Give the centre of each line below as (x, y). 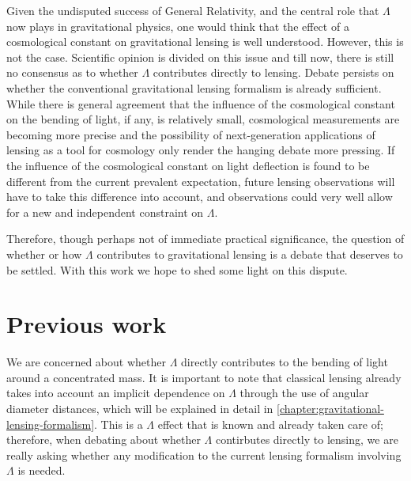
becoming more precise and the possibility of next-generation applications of (191, 134)
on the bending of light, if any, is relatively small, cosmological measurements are (203, 119)
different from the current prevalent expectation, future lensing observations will (201, 181)
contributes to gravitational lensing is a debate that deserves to (250, 254)
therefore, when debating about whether (104, 439)
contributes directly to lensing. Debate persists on (273, 72)
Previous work (87, 324)
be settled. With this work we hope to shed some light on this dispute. (177, 269)
